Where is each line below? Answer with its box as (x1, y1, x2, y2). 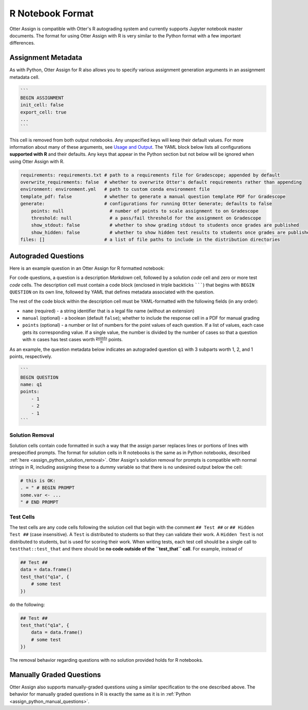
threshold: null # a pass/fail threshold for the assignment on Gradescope (31, 215, 261, 221)
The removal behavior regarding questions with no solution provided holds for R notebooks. (9, 657, 203, 663)
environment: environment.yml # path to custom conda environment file (20, 186, 210, 192)
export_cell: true (20, 109, 67, 115)
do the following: (9, 601, 45, 607)
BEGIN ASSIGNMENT (20, 95, 64, 101)
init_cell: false (20, 102, 64, 108)
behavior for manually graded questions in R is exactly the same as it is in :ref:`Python (9, 691, 191, 697)
